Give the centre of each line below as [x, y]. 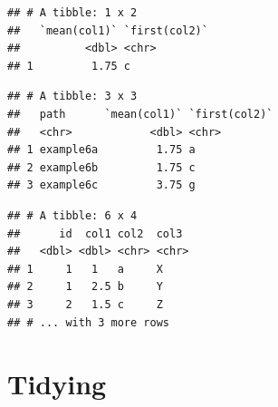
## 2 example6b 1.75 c [101, 167]
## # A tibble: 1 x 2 [72, 13]
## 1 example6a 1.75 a [101, 150]
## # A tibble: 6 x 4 [72, 215]
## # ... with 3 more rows [88, 322]
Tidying [57, 384]
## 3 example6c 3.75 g [101, 185]
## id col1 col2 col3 [95, 233]
